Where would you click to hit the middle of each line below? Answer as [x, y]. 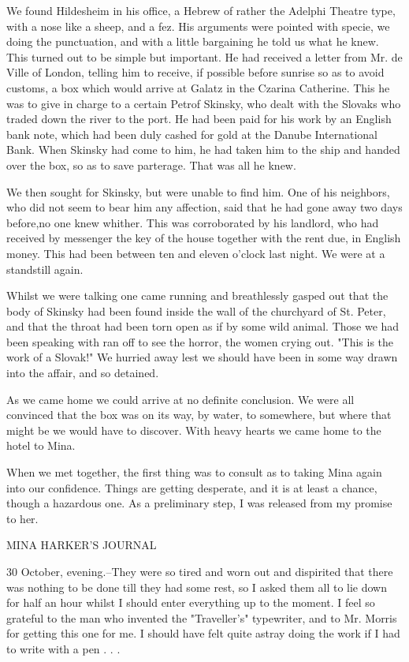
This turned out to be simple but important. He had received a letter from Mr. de [204, 56]
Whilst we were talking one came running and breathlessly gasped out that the [197, 295]
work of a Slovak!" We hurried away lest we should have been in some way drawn [202, 357]
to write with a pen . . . [63, 648]
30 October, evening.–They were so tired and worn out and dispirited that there [200, 571]
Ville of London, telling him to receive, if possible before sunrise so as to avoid [195, 72]
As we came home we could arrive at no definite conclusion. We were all [180, 399]
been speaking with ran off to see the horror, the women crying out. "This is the [200, 341]
